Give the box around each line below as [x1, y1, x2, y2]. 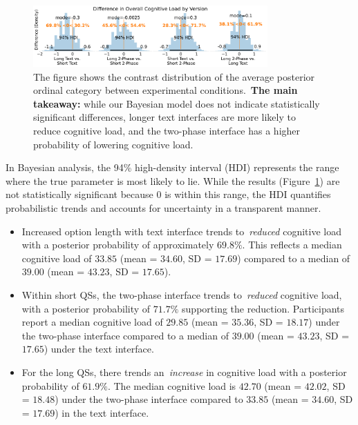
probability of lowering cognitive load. [33, 137, 194, 151]
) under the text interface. [44, 342, 154, 356]
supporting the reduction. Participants [182, 301, 345, 315]
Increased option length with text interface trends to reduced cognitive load [21, 224, 341, 238]
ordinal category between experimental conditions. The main [33, 83, 298, 97]
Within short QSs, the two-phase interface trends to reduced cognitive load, [21, 288, 342, 302]
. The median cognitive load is [107, 378, 236, 393]
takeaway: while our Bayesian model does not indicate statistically [33, 96, 320, 110]
